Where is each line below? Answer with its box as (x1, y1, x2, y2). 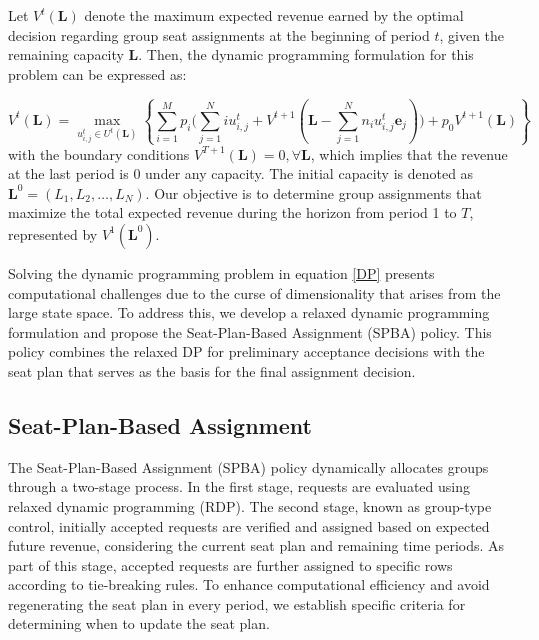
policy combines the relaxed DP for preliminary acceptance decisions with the (8, 341, 485, 362)
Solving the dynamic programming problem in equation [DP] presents (8, 262, 435, 283)
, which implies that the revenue (310, 143, 508, 164)
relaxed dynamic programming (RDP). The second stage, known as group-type (8, 495, 492, 516)
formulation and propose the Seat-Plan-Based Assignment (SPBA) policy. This (8, 321, 492, 342)
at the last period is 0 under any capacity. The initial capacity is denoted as (8, 163, 474, 184)
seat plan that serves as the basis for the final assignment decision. (8, 360, 416, 381)
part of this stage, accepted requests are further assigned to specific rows (8, 554, 453, 575)
